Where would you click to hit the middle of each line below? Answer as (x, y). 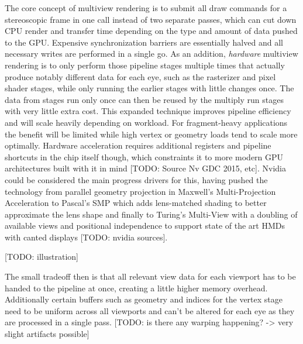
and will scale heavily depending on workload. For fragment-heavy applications (146, 122)
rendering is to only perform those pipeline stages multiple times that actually (145, 65)
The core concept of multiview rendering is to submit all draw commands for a (146, 8)
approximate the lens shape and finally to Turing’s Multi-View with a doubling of (151, 214)
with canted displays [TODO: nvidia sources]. (86, 237)
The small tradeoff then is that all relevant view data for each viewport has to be (150, 276)
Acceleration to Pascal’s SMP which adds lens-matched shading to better (136, 203)
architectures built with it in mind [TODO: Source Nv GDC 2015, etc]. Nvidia (145, 168)
